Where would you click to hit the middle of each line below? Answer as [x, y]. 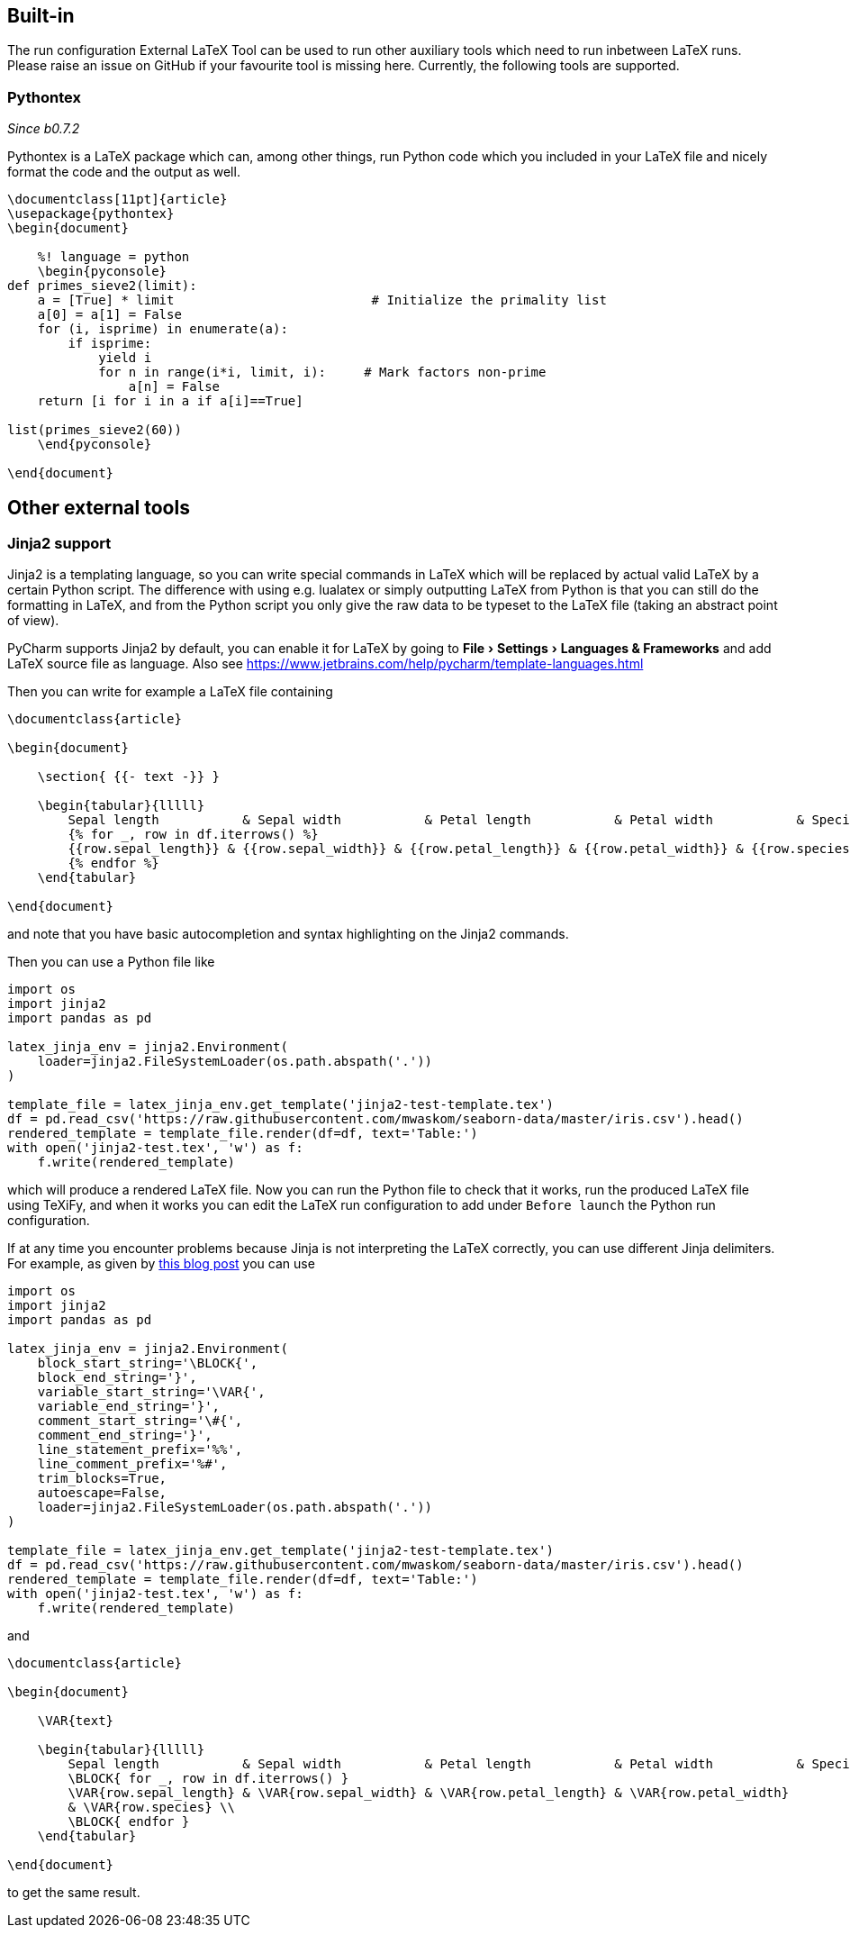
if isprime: [110, 344]
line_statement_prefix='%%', [140, 1450]
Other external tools [99, 507]
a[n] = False [174, 387]
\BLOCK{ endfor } [129, 1822]
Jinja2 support [59, 544]
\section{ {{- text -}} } [129, 777]
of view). [33, 621]
